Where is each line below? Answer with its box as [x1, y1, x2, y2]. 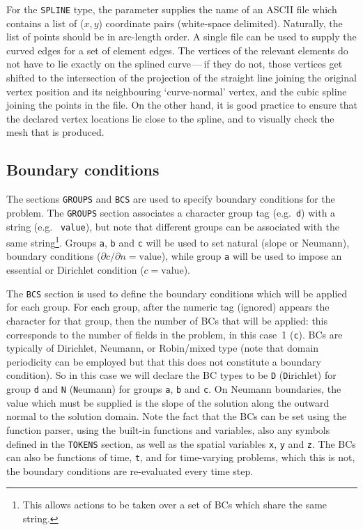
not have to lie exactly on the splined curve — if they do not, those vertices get [6, 56, 343, 71]
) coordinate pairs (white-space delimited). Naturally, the [98, 15, 343, 30]
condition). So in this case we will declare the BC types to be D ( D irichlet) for [6, 368, 337, 382]
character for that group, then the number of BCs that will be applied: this [6, 313, 328, 327]
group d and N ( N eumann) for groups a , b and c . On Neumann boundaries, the [6, 382, 341, 396]
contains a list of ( [6, 15, 84, 30]
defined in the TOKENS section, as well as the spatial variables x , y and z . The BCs [6, 436, 356, 451]
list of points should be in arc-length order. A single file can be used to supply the [6, 29, 357, 44]
